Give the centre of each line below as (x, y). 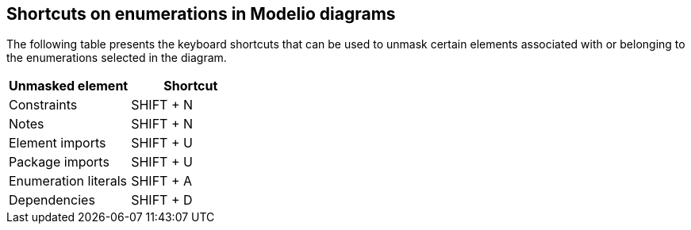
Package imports (59, 162)
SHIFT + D (162, 200)
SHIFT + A (162, 181)
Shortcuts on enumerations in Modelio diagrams (201, 14)
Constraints (43, 105)
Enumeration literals (68, 181)
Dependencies (52, 200)
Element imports (58, 143)
